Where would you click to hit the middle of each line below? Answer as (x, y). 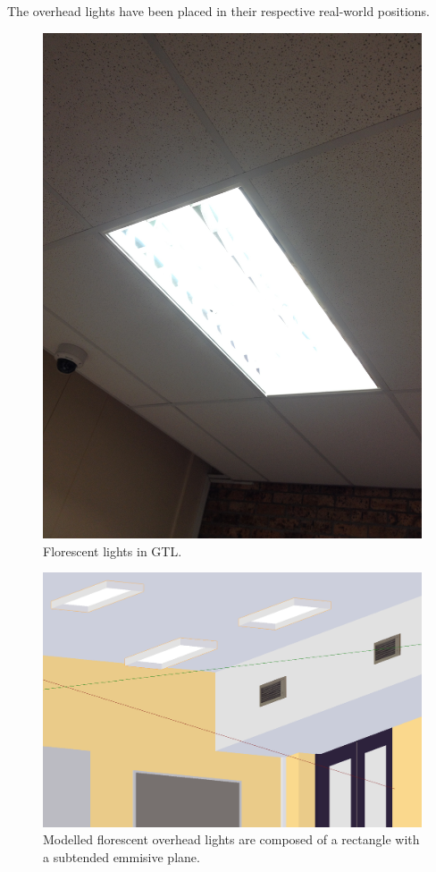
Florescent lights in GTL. (113, 550)
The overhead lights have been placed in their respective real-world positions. (218, 11)
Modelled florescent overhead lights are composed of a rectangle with (231, 839)
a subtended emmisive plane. (122, 856)
